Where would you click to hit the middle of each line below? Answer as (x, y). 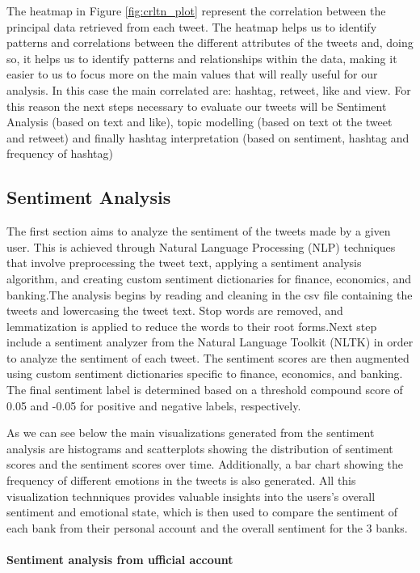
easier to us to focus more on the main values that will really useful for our (192, 74)
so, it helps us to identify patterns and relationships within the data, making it (202, 58)
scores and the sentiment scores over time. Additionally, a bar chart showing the (205, 464)
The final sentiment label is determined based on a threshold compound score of (205, 390)
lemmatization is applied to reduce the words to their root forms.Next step (192, 326)
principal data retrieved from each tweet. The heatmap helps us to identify (192, 26)
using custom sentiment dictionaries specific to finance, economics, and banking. (205, 374)
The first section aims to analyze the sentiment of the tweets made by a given (199, 231)
